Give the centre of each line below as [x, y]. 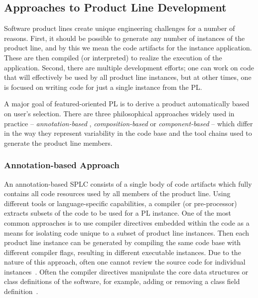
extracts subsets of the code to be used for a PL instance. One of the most [118, 213]
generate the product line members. [58, 143]
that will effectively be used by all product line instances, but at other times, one [128, 77]
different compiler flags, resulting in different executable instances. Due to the [123, 252]
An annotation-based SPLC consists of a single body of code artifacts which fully [128, 183]
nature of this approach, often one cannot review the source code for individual [125, 262]
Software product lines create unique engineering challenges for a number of [120, 28]
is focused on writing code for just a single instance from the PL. [103, 87]
